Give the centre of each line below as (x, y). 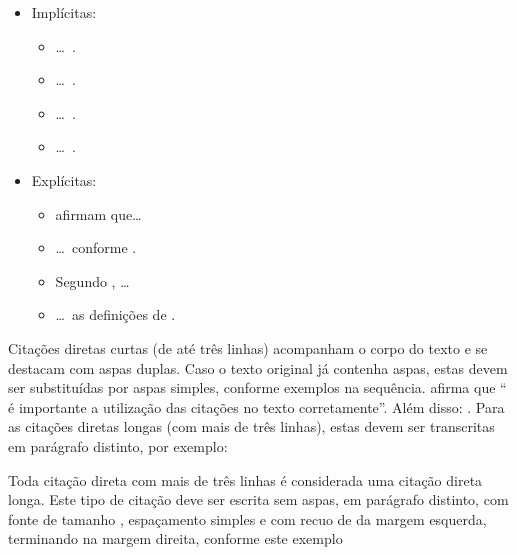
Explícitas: (64, 179)
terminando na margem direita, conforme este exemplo (175, 538)
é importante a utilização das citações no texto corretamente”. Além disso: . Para (256, 406)
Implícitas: (64, 12)
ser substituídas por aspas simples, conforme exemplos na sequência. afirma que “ (257, 387)
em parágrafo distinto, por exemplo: (118, 445)
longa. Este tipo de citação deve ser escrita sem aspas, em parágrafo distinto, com (258, 499)
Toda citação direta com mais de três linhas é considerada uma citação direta (245, 479)
